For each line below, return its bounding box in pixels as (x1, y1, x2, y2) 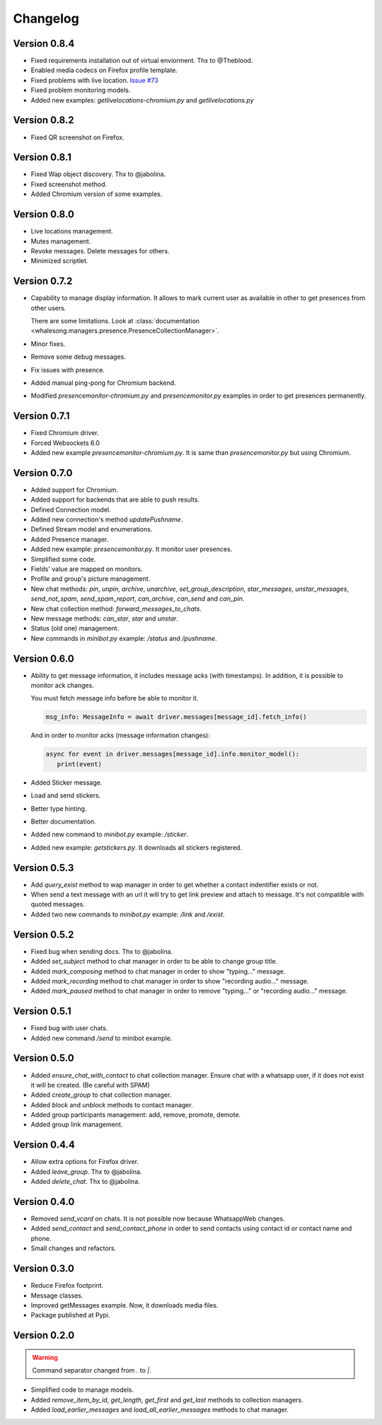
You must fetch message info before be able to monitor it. (30, 694, 199, 703)
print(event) (57, 760, 103, 768)
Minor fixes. (30, 340, 66, 348)
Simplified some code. (30, 555, 96, 563)
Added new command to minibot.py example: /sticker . (30, 830, 189, 838)
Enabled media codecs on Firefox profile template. (30, 66, 178, 74)
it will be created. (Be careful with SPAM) (30, 1080, 150, 1089)
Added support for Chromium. (30, 485, 119, 494)
